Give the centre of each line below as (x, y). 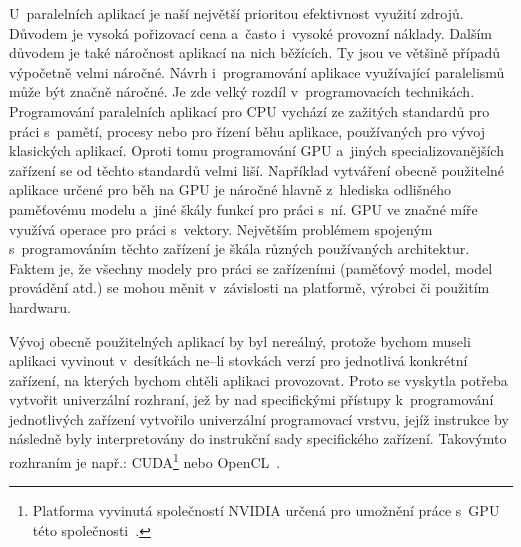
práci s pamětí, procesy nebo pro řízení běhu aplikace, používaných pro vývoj (247, 130)
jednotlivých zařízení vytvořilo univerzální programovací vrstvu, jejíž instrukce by (259, 418)
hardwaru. (40, 306)
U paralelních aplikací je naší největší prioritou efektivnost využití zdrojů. (236, 13)
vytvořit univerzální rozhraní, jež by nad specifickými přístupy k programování (251, 399)
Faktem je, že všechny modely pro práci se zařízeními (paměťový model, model (251, 267)
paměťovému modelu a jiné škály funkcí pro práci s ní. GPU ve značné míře (243, 208)
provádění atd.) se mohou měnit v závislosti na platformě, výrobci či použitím (249, 287)
